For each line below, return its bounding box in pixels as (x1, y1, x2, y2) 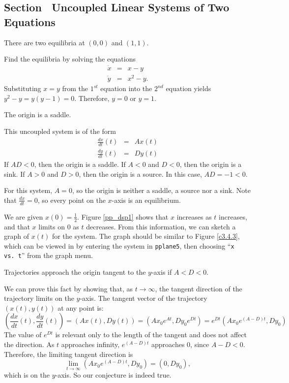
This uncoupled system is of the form (4, 126, 116, 136)
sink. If (4, 168, 25, 179)
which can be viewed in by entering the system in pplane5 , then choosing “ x (4, 240, 234, 251)
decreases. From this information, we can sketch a (86, 221, 236, 231)
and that (4, 221, 30, 231)
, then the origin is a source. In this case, (79, 168, 202, 179)
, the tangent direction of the (155, 283, 242, 293)
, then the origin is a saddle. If (34, 159, 126, 169)
